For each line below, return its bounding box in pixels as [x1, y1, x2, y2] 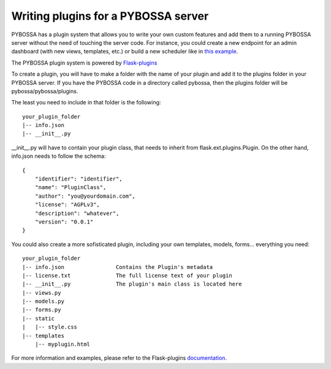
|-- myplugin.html [34, 341, 91, 348]
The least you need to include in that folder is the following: [11, 99, 161, 106]
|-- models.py [22, 298, 64, 305]
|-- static [22, 315, 55, 322]
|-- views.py [22, 289, 61, 296]
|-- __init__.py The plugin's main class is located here [22, 281, 242, 288]
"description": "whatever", [34, 209, 120, 217]
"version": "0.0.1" [34, 218, 94, 225]
